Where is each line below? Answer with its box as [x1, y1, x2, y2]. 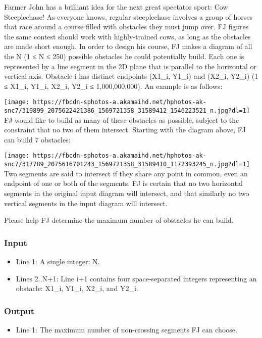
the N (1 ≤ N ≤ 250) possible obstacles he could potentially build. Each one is [4, 51, 244, 61]
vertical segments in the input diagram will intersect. [4, 198, 168, 208]
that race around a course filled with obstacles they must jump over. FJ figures [4, 21, 249, 32]
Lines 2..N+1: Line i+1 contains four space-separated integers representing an [16, 273, 257, 283]
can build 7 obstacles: [4, 134, 71, 144]
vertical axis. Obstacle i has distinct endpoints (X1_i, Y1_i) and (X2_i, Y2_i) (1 [4, 71, 258, 81]
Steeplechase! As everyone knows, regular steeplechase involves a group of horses [4, 11, 252, 22]
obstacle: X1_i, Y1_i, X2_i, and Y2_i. [16, 283, 138, 294]
